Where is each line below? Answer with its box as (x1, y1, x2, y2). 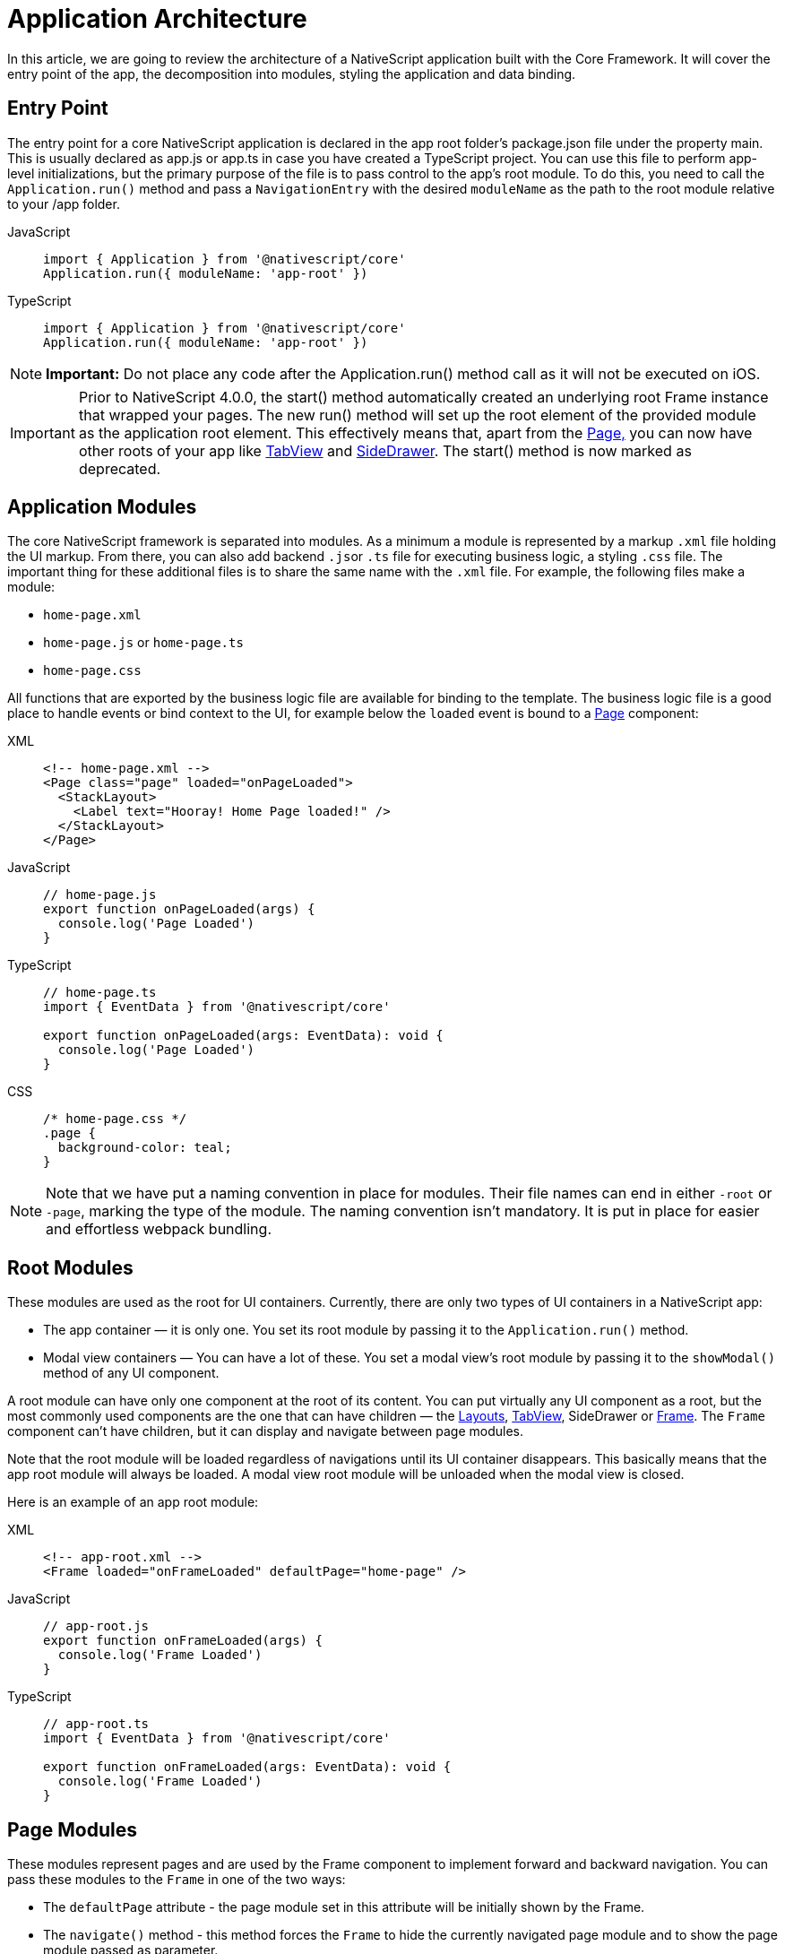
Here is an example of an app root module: (7, 1494, 259, 1510)
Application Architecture (7, 4, 307, 34)
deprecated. (78, 459, 161, 478)
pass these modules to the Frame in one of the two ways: (7, 1872, 346, 1888)
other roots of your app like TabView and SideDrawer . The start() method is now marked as (78, 441, 692, 460)
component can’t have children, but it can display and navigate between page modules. (7, 1423, 523, 1440)
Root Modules (7, 1256, 134, 1279)
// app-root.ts (43, 1716, 150, 1732)
